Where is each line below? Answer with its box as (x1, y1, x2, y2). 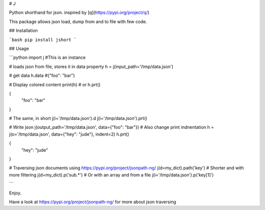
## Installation (9, 27, 38, 34)
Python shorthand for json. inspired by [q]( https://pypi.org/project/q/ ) (9, 10, 150, 16)
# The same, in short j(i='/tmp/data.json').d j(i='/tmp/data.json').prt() (9, 116, 148, 121)
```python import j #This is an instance (9, 54, 86, 61)
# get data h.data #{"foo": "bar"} (9, 72, 76, 78)
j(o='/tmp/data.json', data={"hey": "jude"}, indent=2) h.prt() (9, 131, 130, 137)
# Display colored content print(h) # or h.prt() (9, 81, 101, 88)
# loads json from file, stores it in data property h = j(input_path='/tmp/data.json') (9, 64, 174, 70)
